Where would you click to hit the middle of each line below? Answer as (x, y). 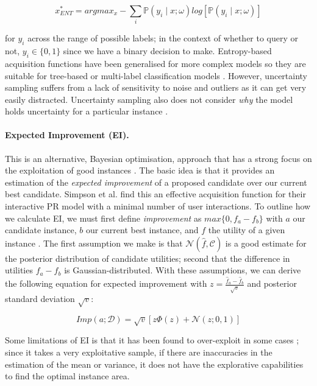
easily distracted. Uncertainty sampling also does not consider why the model (149, 99)
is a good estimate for (266, 243)
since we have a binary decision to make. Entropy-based (167, 51)
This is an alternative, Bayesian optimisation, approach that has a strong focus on (158, 158)
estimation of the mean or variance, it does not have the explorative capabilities (154, 364)
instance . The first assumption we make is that (94, 243)
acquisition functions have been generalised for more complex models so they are (155, 63)
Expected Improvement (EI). (67, 135)
